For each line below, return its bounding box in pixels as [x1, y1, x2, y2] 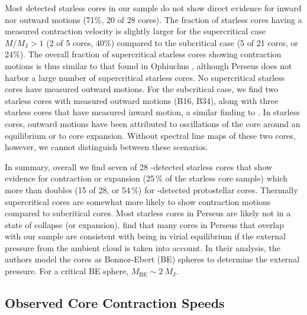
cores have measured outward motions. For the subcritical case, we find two [5, 83, 279, 95]
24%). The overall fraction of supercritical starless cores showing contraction [5, 48, 282, 60]
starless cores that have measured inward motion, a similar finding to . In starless [5, 106, 300, 118]
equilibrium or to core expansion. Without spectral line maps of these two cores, [5, 129, 296, 141]
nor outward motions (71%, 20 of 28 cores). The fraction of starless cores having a [5, 13, 302, 25]
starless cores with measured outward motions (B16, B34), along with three [5, 94, 279, 106]
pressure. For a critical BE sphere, [5, 265, 129, 277]
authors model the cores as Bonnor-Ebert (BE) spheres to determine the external [5, 253, 300, 265]
